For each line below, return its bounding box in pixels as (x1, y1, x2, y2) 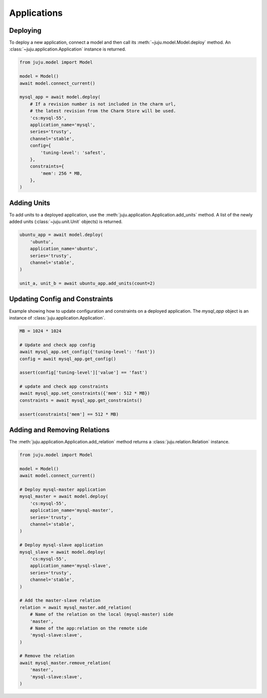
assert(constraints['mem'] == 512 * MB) (19, 411, 119, 417)
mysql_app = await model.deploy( (19, 94, 101, 100)
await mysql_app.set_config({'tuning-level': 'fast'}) (19, 349, 155, 355)
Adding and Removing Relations (9, 426, 110, 434)
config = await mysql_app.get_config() (19, 356, 116, 362)
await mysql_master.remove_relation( (19, 660, 111, 666)
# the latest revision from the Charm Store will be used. (30, 108, 177, 114)
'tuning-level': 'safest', (40, 150, 106, 156)
